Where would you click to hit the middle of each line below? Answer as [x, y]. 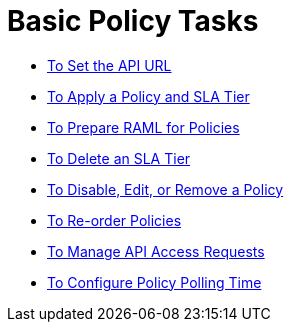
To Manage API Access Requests [156, 251]
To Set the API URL [109, 65]
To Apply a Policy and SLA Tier [148, 96]
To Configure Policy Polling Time [154, 282]
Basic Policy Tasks [133, 21]
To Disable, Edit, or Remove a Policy [165, 189]
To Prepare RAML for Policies [143, 127]
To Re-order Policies [114, 220]
